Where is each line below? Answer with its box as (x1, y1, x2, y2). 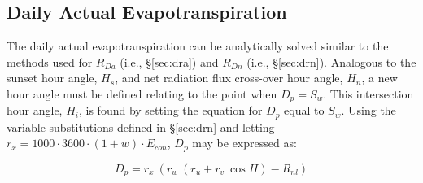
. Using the (341, 102, 396, 119)
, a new (361, 69, 398, 86)
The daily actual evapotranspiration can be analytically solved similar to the (7, 37, 389, 54)
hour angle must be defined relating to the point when (7, 85, 277, 102)
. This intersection (323, 85, 414, 102)
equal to (284, 102, 325, 119)
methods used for (7, 53, 93, 70)
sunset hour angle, (7, 69, 98, 86)
